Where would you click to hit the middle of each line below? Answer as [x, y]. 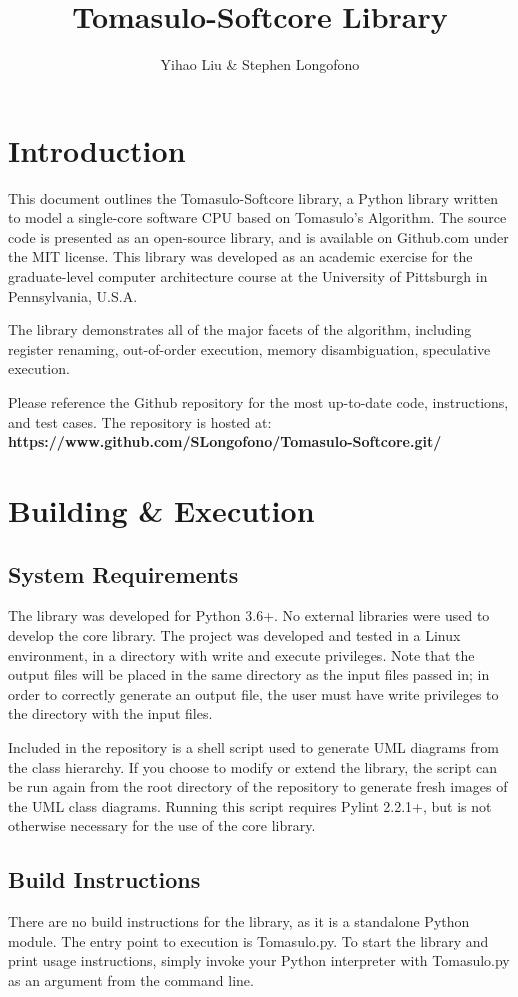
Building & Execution [161, 509]
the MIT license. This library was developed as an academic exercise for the [240, 256]
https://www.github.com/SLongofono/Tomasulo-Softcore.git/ [225, 441]
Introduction [97, 149]
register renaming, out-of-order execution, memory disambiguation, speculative [249, 348]
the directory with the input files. [110, 713]
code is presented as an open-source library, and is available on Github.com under [258, 236]
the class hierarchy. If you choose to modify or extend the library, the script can [252, 766]
